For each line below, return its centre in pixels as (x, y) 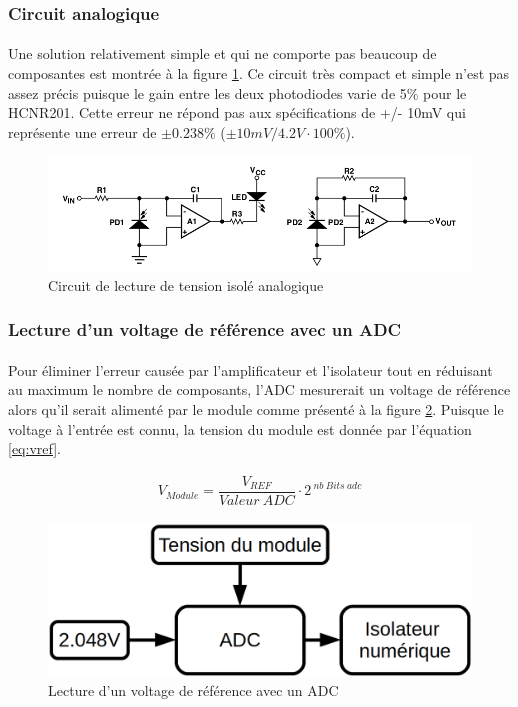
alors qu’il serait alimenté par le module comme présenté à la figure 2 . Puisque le (256, 409)
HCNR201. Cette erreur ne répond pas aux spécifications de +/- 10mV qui (237, 112)
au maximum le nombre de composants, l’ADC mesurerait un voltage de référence (259, 389)
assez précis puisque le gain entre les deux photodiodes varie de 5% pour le (237, 92)
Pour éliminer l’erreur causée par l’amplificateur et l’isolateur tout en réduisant (250, 369)
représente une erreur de (82, 131)
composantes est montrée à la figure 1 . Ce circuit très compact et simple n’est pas (259, 73)
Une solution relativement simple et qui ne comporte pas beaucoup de (222, 53)
